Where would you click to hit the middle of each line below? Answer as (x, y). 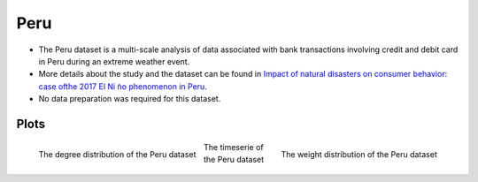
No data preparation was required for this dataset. (130, 99)
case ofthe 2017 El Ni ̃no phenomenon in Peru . (123, 86)
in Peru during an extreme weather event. (114, 61)
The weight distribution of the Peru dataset (359, 154)
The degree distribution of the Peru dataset (117, 154)
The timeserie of (234, 147)
